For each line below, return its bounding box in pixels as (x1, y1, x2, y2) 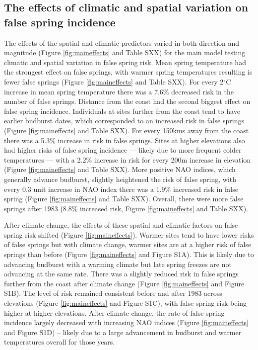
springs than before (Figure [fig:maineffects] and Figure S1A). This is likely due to (4, 249, 254, 260)
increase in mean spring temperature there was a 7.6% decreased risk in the (4, 86, 234, 96)
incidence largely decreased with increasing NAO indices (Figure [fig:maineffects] (4, 317, 249, 328)
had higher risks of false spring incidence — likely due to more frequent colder (4, 145, 242, 155)
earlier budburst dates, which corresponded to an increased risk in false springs (4, 115, 244, 126)
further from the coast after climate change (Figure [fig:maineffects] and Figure (4, 278, 245, 288)
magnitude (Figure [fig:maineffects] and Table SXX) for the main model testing (4, 47, 246, 58)
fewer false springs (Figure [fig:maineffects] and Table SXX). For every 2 (4, 76, 224, 87)
